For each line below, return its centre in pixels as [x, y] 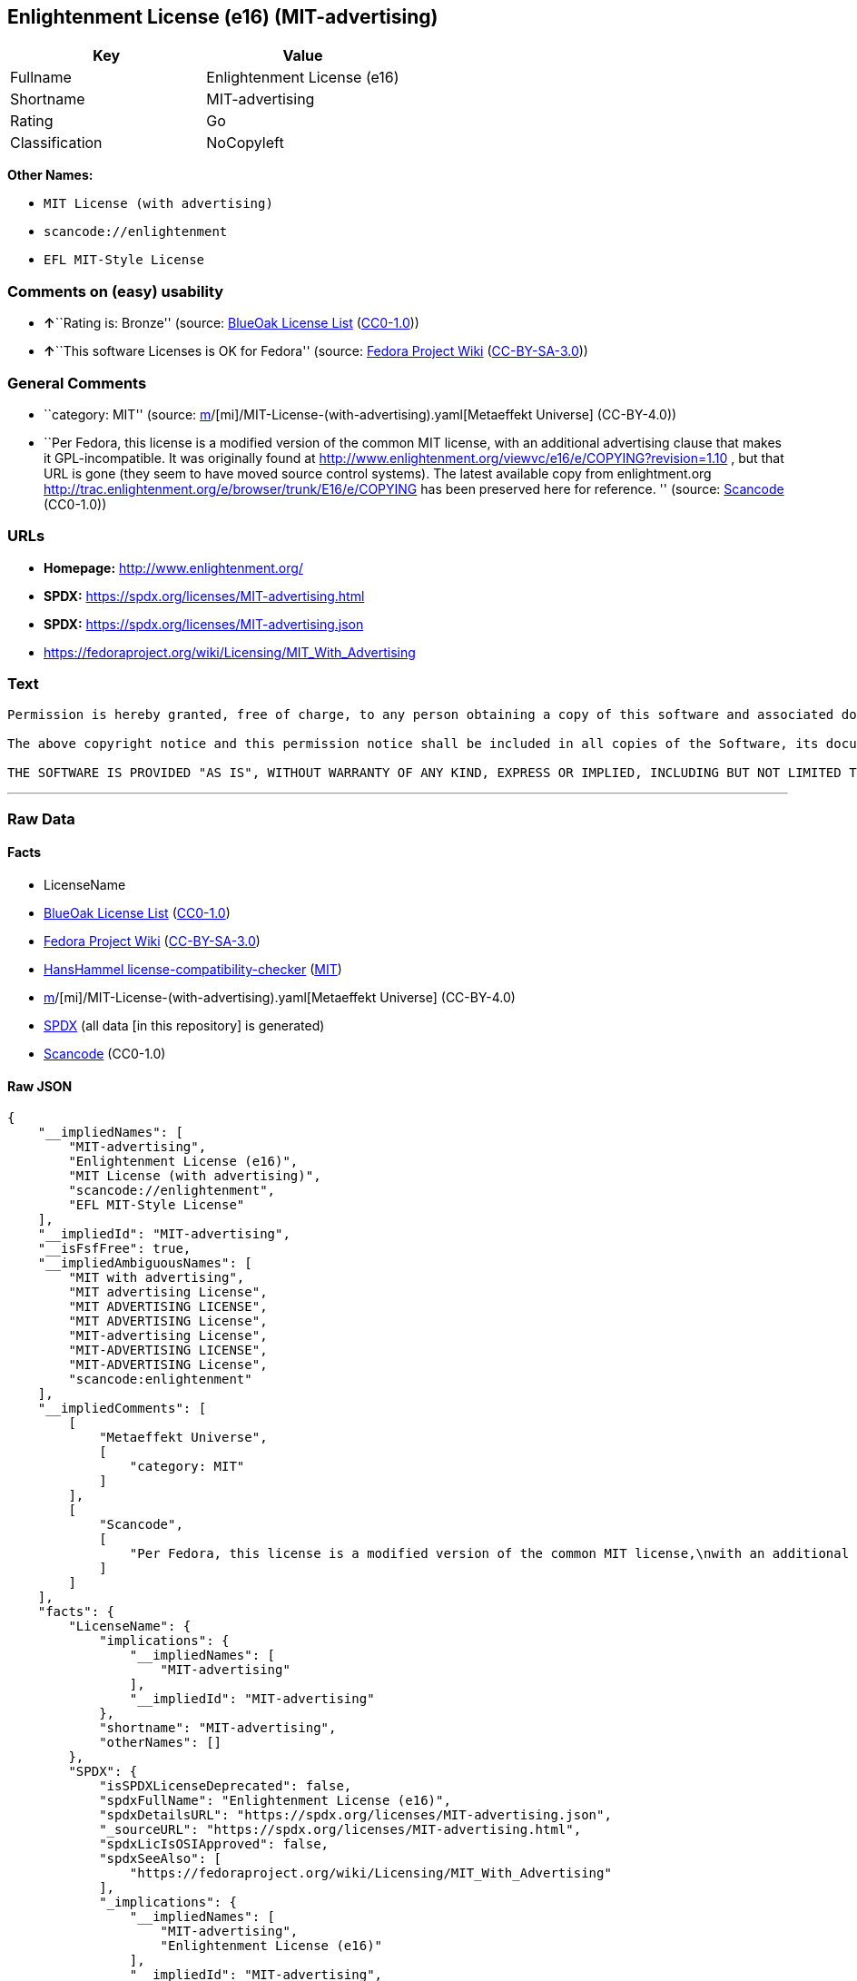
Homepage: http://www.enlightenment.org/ [173, 567]
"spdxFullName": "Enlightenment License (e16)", [275, 1801]
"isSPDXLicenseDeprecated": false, [226, 1786]
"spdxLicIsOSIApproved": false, [214, 1844]
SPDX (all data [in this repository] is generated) [184, 1026]
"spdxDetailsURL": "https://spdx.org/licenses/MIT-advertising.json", [355, 1815]
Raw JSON [40, 1086]
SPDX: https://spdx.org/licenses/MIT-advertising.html [204, 596]
